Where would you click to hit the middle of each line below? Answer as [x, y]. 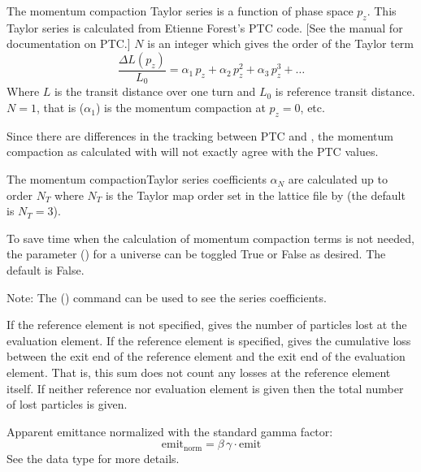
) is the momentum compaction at [180, 108]
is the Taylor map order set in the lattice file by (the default [255, 195]
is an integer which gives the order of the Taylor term [281, 43]
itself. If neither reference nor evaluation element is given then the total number [205, 388]
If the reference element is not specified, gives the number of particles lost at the [207, 325]
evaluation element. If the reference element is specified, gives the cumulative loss [209, 340]
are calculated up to [338, 179]
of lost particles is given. [67, 404]
